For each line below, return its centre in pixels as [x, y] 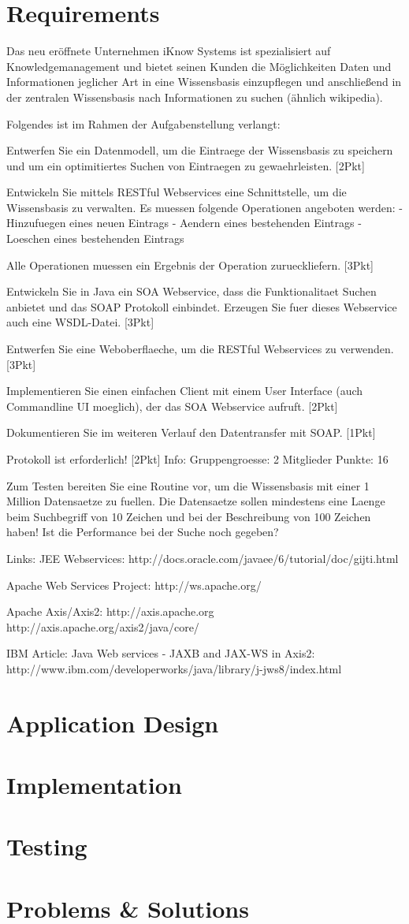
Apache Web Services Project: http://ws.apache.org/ [134, 585]
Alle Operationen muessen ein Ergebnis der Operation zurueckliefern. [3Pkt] [190, 265]
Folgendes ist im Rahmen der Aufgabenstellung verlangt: [143, 123]
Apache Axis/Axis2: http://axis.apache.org [110, 611]
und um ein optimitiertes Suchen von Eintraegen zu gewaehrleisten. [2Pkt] [186, 165]
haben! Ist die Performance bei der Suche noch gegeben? [143, 532]
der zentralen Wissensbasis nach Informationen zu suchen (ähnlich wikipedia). [195, 97]
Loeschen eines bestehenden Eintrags [95, 238]
